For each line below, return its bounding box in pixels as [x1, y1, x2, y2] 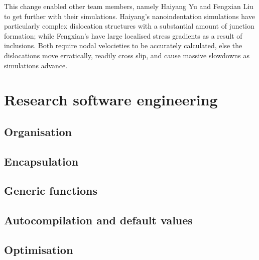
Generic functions [4, 183, 98, 198]
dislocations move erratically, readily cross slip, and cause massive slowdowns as [4, 50, 250, 60]
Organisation [4, 123, 72, 139]
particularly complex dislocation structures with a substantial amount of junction [4, 21, 254, 31]
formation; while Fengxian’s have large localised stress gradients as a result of [4, 30, 242, 41]
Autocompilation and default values [4, 212, 193, 228]
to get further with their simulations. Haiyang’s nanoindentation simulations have [4, 11, 255, 21]
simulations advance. [4, 60, 68, 70]
